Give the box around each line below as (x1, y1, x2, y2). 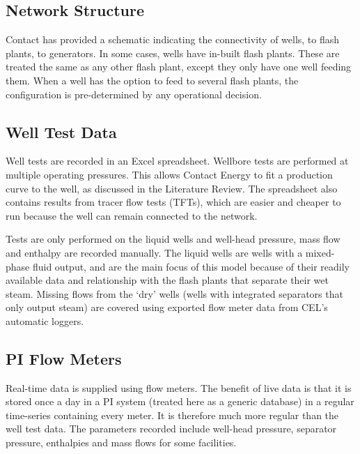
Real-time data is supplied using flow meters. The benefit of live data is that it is (6, 380, 352, 395)
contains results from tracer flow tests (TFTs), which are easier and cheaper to (6, 195, 341, 209)
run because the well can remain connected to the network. (6, 208, 258, 222)
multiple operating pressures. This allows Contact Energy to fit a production (6, 167, 333, 181)
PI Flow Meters (6, 347, 122, 369)
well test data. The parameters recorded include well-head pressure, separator (6, 421, 337, 436)
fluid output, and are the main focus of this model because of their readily (32, 259, 350, 273)
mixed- (305, 245, 335, 259)
